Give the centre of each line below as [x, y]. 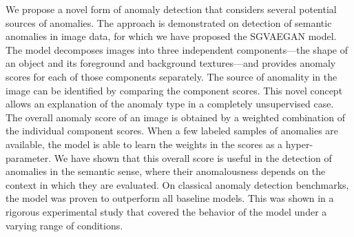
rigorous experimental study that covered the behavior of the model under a [166, 211]
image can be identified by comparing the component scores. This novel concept [174, 90]
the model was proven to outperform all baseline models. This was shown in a [170, 198]
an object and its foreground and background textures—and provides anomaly [171, 63]
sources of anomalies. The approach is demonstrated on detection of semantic [169, 22]
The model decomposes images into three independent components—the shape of [177, 49]
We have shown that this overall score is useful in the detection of [193, 157]
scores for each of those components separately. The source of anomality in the [171, 76]
